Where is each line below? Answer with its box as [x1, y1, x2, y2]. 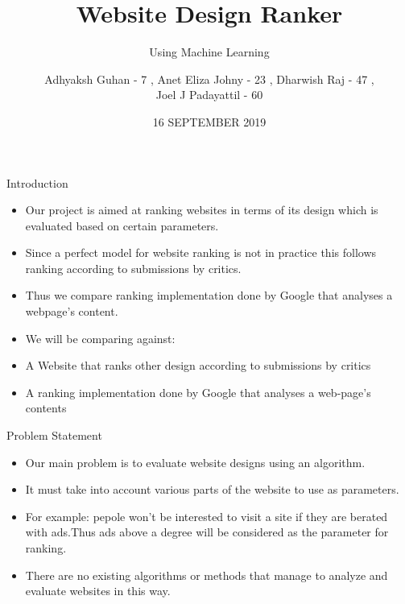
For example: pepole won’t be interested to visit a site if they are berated [25, 507, 388, 524]
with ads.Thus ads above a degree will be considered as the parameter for [25, 523, 389, 540]
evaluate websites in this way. [25, 582, 171, 599]
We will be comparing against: [25, 329, 176, 346]
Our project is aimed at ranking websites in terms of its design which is [25, 201, 378, 218]
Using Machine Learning [149, 43, 270, 60]
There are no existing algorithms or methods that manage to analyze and [25, 566, 388, 583]
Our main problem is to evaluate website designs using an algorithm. [25, 453, 366, 470]
